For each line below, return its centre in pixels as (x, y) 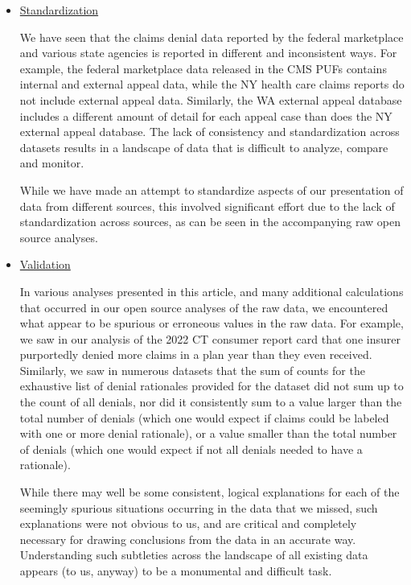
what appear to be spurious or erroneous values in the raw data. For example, (212, 323)
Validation (45, 264)
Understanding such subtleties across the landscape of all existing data (194, 555)
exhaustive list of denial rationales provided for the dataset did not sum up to (212, 386)
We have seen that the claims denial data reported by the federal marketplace (212, 37)
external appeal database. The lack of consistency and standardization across (210, 132)
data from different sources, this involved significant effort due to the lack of (207, 206)
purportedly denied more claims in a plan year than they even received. (196, 354)
